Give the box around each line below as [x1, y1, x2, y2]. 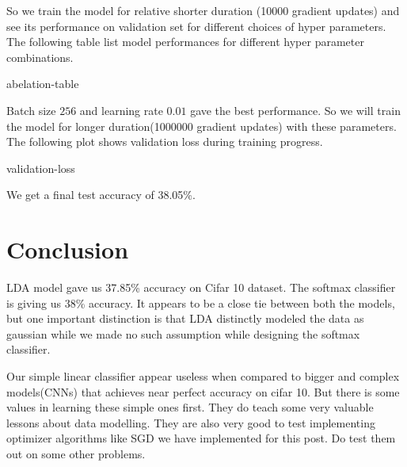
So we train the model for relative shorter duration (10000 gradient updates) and [6, 2, 400, 18]
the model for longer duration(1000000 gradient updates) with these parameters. [6, 117, 397, 134]
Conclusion [6, 233, 129, 266]
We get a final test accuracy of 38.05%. [6, 186, 196, 203]
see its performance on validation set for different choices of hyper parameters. [6, 17, 386, 34]
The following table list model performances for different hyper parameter [6, 33, 364, 50]
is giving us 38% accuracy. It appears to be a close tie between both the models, [6, 294, 395, 311]
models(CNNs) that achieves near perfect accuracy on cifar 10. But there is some [6, 383, 400, 400]
